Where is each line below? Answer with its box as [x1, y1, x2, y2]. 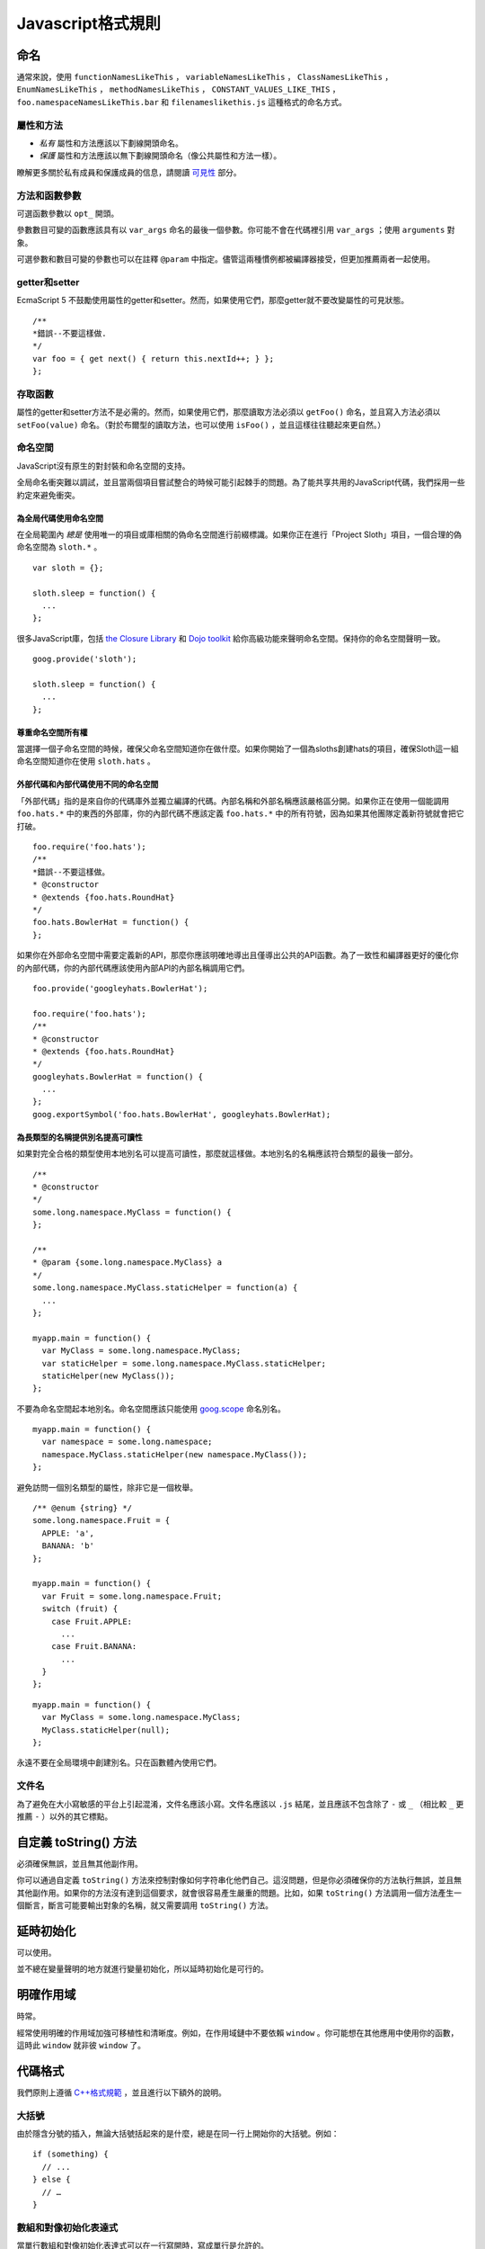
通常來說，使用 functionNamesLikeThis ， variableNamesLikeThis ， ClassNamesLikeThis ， [16, 72, 393, 83]
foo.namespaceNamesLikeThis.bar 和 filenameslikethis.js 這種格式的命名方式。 [16, 96, 348, 107]
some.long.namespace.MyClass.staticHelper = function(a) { [32, 1283, 298, 1293]
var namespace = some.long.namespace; [41, 1437, 213, 1447]
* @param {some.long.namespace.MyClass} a [32, 1258, 223, 1268]
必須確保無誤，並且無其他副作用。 [16, 1858, 143, 1868]
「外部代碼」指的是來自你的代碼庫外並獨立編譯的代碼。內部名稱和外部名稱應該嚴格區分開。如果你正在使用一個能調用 [16, 795, 449, 806]
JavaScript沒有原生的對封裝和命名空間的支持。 [16, 460, 190, 471]
